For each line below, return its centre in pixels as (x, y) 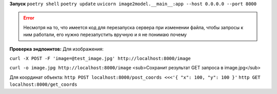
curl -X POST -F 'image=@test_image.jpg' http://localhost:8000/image (100, 58)
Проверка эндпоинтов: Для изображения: (56, 49)
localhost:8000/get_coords (43, 84)
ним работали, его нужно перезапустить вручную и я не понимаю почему (105, 35)
